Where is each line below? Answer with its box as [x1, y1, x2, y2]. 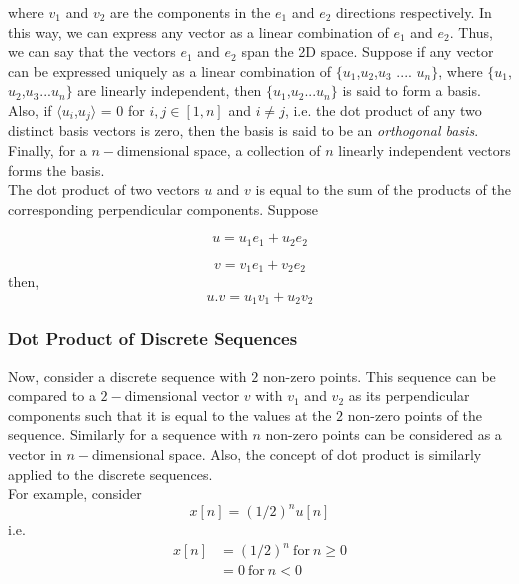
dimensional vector [124, 385, 240, 406]
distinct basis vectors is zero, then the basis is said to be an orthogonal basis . [8, 120, 479, 141]
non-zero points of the [347, 404, 483, 425]
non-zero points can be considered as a [265, 424, 502, 445]
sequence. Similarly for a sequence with [8, 424, 248, 445]
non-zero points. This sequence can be [262, 365, 496, 386]
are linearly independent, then [77, 80, 262, 101]
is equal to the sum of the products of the [255, 179, 511, 200]
